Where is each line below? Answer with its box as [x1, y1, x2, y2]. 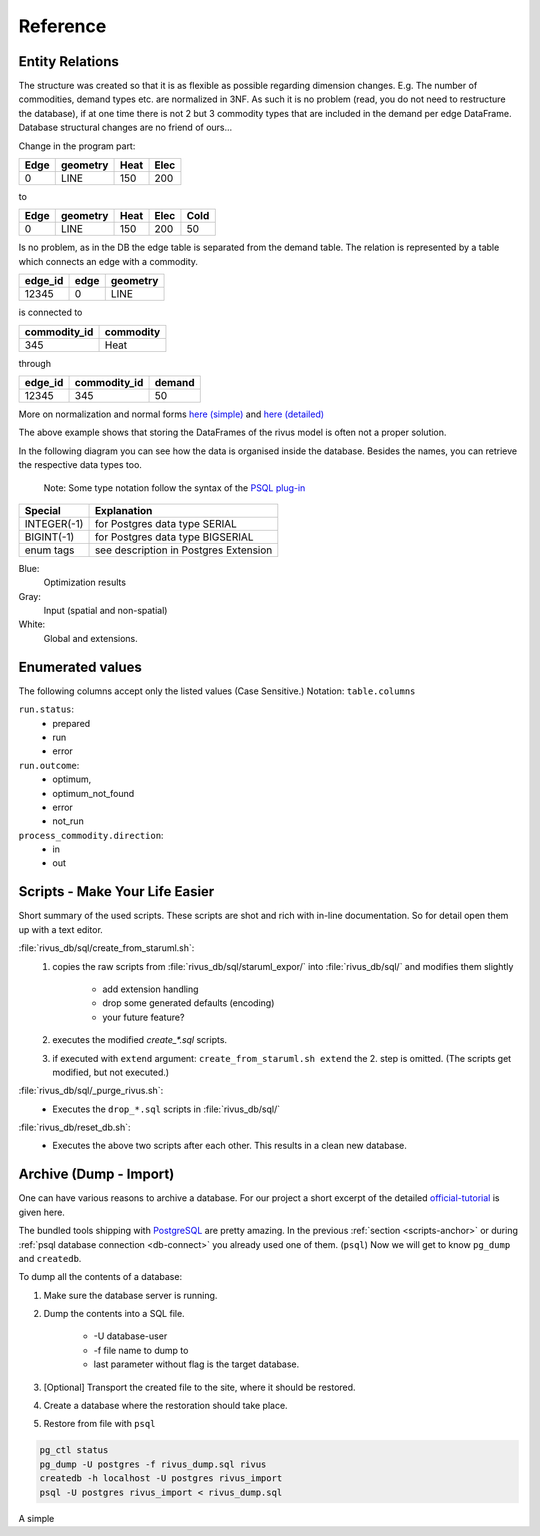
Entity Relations [18, 53, 120, 70]
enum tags [24, 543, 75, 557]
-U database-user [93, 1330, 168, 1342]
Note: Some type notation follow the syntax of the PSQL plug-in [43, 481, 306, 494]
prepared [52, 717, 91, 729]
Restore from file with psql [43, 1418, 156, 1430]
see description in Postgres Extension [94, 543, 273, 557]
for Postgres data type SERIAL [94, 516, 237, 530]
